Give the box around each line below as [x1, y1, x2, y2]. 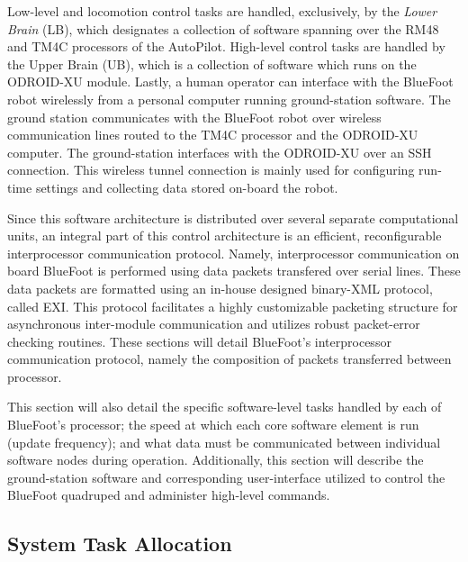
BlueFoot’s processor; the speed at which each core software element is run [7, 415, 419, 434]
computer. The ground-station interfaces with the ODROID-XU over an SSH [7, 142, 432, 161]
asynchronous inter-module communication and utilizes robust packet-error [7, 314, 420, 333]
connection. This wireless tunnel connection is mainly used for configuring [7, 160, 415, 179]
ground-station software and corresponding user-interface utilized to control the [7, 467, 445, 486]
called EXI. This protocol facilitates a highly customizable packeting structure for [7, 296, 458, 315]
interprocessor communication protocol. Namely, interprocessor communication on [7, 243, 460, 262]
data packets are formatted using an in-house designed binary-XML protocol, [7, 278, 433, 297]
